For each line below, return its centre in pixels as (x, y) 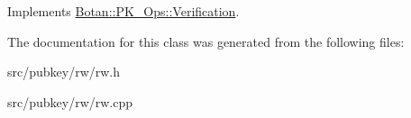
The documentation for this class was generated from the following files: (206, 41)
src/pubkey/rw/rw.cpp (70, 101)
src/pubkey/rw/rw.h (64, 72)
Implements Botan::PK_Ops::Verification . (123, 11)
